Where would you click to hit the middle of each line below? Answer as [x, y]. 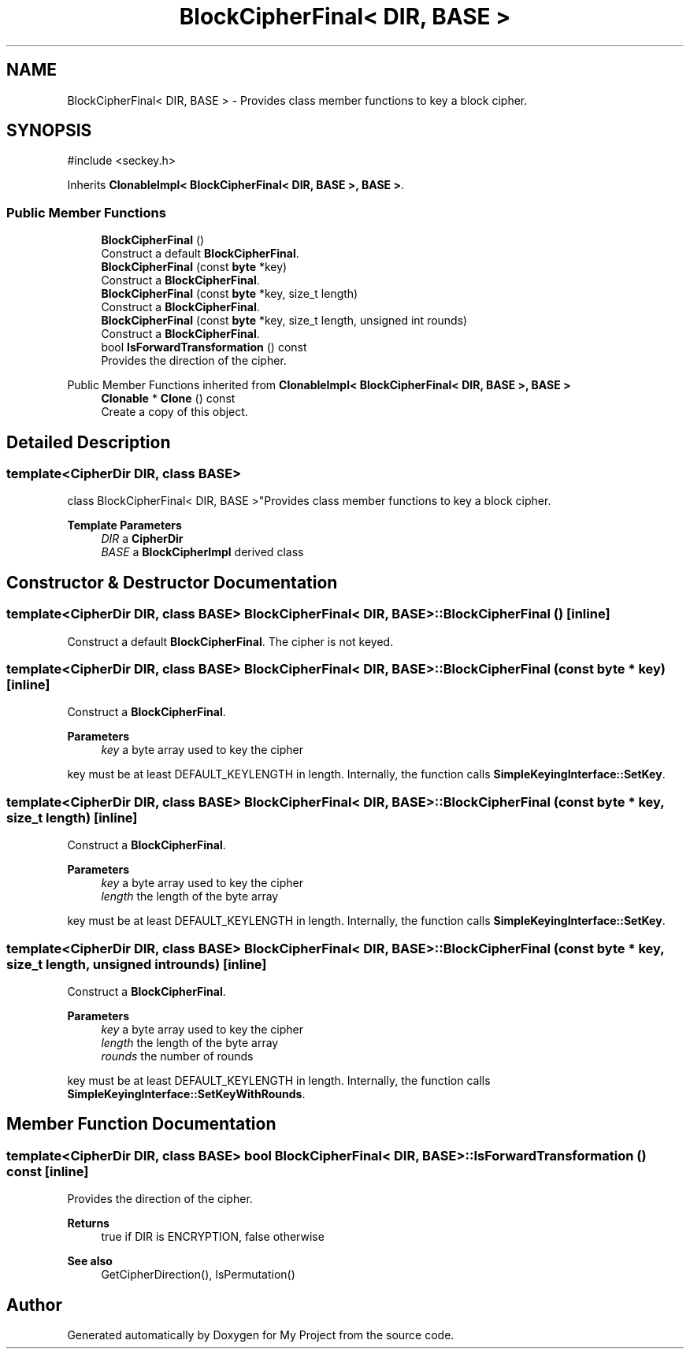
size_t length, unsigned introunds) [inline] [137, 964]
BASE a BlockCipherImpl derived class [202, 552]
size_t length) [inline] [72, 817]
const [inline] [48, 1171]
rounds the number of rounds [177, 1056]
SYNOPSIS [49, 131]
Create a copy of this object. [174, 412]
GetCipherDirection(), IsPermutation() [198, 1275]
